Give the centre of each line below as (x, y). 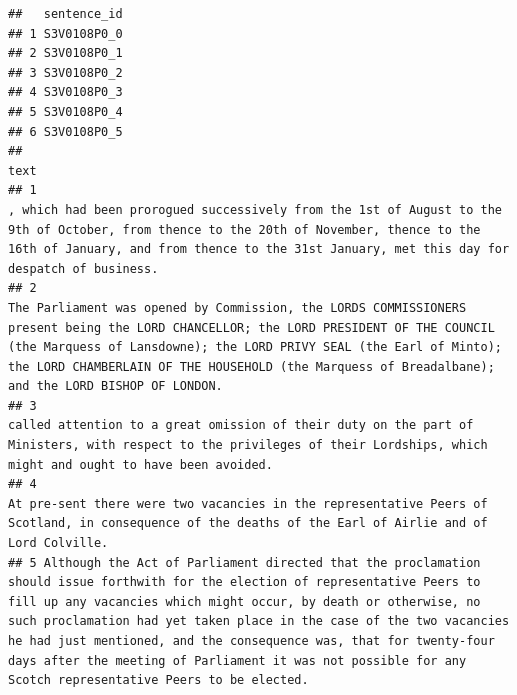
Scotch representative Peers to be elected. (158, 680)
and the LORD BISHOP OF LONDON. (115, 386)
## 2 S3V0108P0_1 (65, 53)
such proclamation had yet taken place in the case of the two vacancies (259, 621)
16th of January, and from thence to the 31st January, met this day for (259, 249)
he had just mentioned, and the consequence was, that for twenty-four (251, 641)
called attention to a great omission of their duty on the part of (241, 425)
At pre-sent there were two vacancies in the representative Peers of (248, 503)
